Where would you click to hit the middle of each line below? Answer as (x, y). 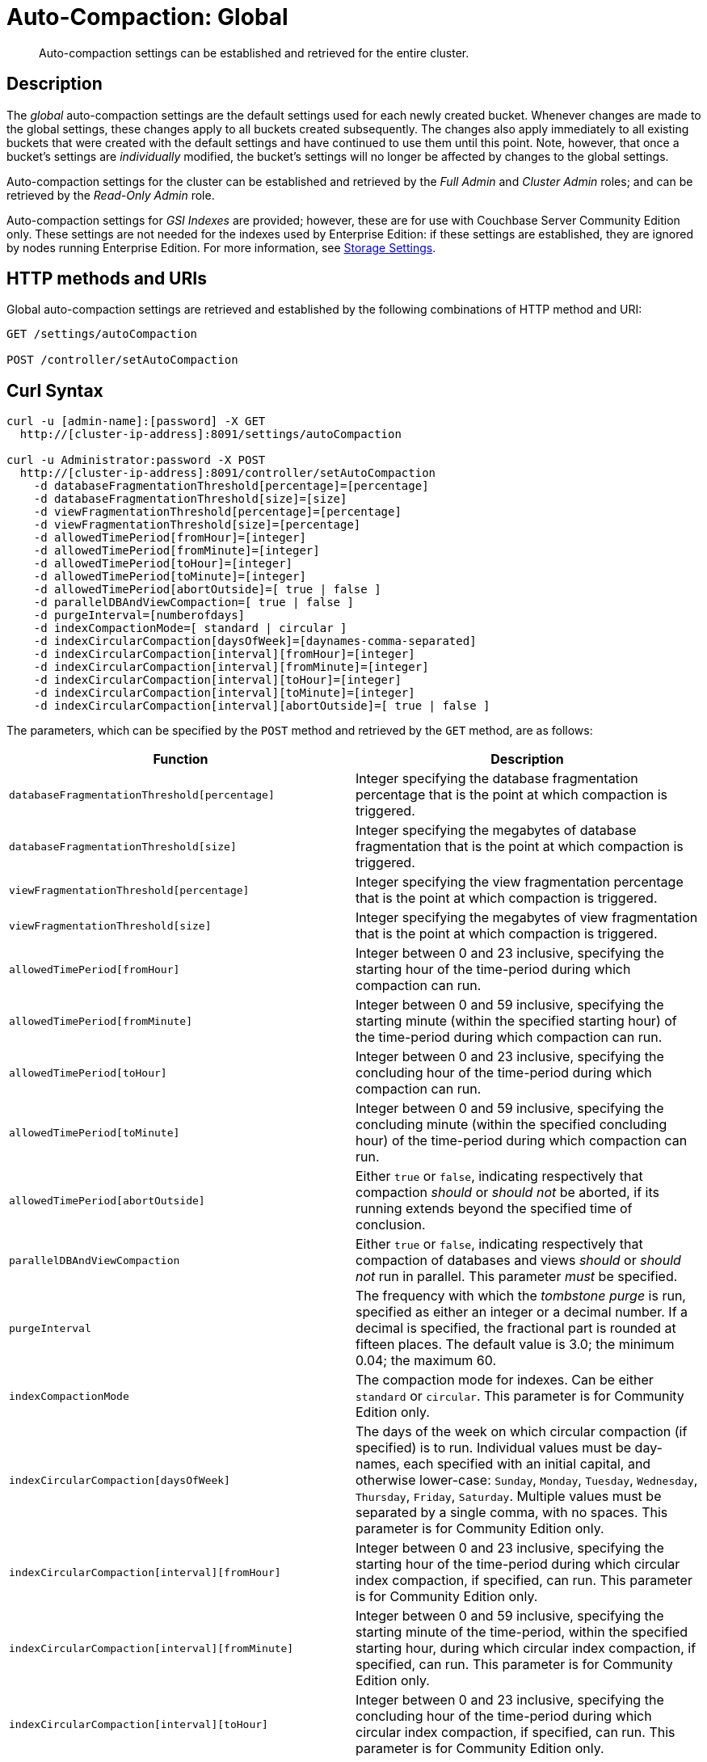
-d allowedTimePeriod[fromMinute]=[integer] (177, 551)
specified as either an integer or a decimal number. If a (522, 1312)
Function (181, 759)
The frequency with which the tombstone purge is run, (521, 1296)
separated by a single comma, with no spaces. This (512, 1513)
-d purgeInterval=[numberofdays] (139, 615)
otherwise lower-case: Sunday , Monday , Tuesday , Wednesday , (527, 1480)
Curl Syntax (55, 390)
